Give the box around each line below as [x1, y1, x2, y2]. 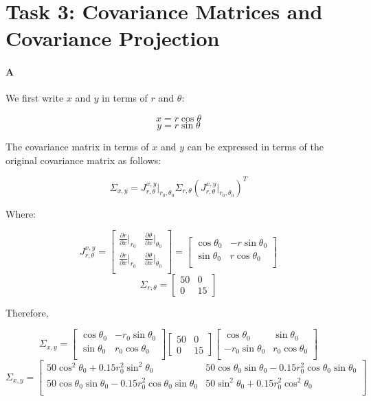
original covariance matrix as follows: [5, 152, 161, 167]
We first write [5, 91, 64, 105]
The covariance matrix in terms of [5, 139, 149, 153]
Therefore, [5, 305, 49, 319]
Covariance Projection [5, 24, 220, 52]
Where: [5, 206, 36, 220]
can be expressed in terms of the [187, 139, 324, 153]
